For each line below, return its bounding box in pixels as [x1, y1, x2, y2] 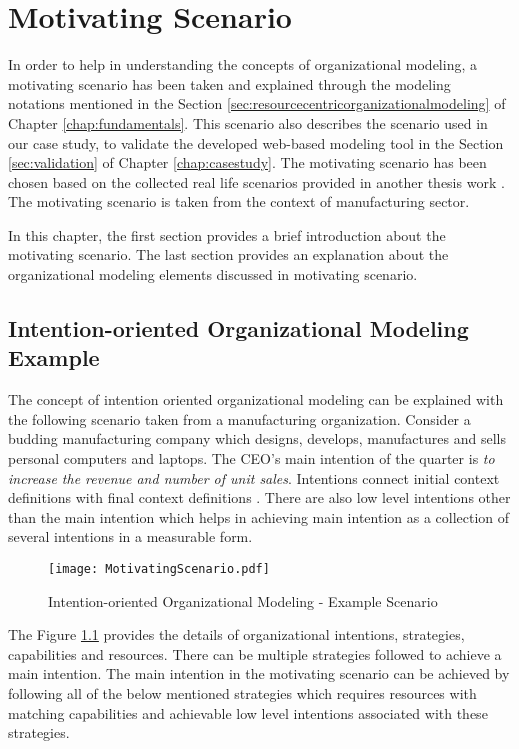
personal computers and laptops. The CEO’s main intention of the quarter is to [8, 448, 495, 469]
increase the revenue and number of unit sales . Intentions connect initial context [8, 467, 500, 488]
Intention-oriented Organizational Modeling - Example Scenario [48, 590, 438, 611]
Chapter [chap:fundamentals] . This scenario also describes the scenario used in [8, 112, 488, 133]
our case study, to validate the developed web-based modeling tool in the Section [8, 132, 504, 153]
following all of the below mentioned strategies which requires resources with [8, 683, 477, 704]
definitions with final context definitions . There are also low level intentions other [8, 487, 511, 508]
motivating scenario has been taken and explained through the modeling [8, 73, 451, 94]
